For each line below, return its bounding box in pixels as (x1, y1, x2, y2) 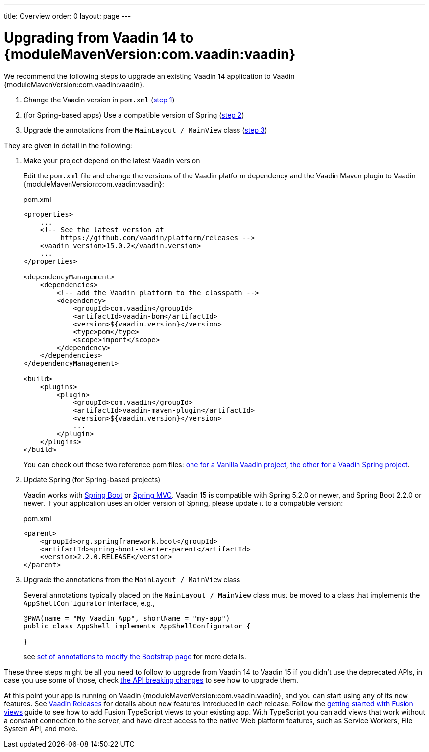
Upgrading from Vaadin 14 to (4, 29, 194, 46)
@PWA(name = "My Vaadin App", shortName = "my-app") (24, 614, 230, 622)
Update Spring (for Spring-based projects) (24, 475, 161, 484)
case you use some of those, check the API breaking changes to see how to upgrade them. (4, 676, 298, 684)
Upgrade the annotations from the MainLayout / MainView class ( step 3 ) (24, 125, 267, 134)
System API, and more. (4, 724, 77, 733)
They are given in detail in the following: (4, 141, 132, 150)
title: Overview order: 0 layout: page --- (4, 12, 131, 20)
